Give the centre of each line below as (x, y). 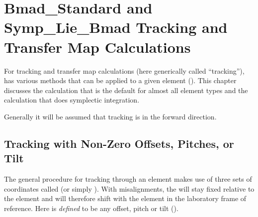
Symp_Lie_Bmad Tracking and (116, 27)
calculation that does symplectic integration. (72, 100)
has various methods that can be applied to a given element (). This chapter (120, 80)
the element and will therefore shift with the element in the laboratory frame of (125, 198)
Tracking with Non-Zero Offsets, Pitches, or (119, 143)
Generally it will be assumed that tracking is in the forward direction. (110, 116)
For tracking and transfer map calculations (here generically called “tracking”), (124, 70)
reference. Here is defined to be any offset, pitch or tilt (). (91, 208)
